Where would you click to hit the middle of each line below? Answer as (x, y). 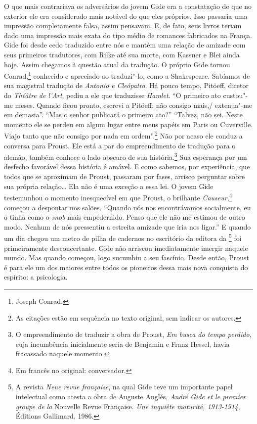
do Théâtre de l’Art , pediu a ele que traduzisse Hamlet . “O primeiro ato (112, 95)
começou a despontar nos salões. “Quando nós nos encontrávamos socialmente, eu (128, 207)
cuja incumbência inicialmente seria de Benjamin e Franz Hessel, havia (123, 344)
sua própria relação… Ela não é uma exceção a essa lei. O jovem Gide (109, 186)
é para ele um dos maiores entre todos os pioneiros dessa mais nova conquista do (126, 267)
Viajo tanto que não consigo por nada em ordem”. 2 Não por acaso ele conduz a (123, 135)
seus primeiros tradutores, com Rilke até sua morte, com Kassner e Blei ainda (122, 54)
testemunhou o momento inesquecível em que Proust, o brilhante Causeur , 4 (118, 197)
